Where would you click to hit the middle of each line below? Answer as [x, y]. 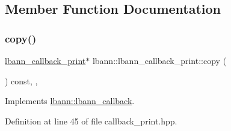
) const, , [21, 80]
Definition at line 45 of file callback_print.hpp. [91, 121]
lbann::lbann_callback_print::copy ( [159, 60]
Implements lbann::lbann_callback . [70, 101]
